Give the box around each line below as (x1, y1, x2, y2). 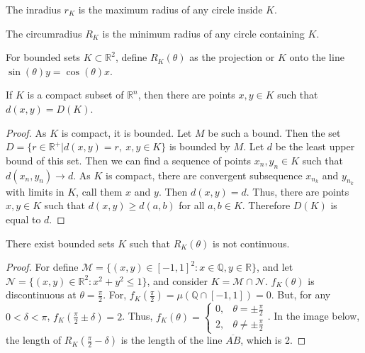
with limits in (6, 184, 64, 198)
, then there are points (137, 87, 235, 102)
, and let (256, 259, 293, 274)
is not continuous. (213, 235, 290, 250)
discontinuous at (6, 287, 77, 302)
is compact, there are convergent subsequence (106, 167, 303, 182)
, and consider (147, 273, 208, 288)
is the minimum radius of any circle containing (102, 26, 305, 40)
